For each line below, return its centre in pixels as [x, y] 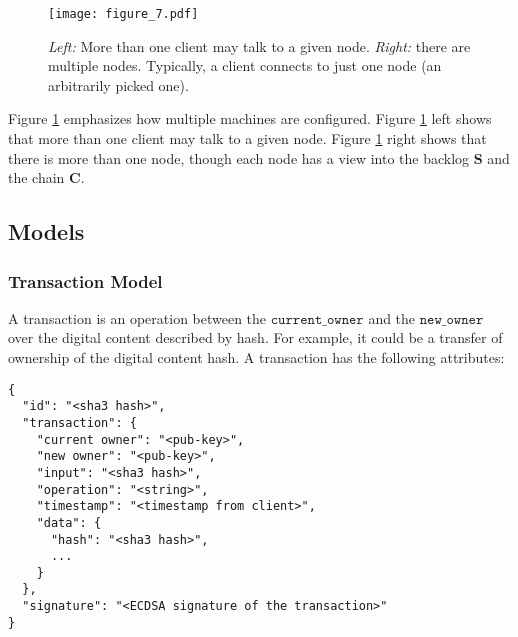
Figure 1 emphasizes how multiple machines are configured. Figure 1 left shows [250, 118]
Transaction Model [85, 280]
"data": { [69, 522]
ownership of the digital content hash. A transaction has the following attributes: [256, 357]
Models [46, 231]
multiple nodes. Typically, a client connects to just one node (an [245, 65]
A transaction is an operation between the [137, 317]
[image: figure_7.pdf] [123, 14]
